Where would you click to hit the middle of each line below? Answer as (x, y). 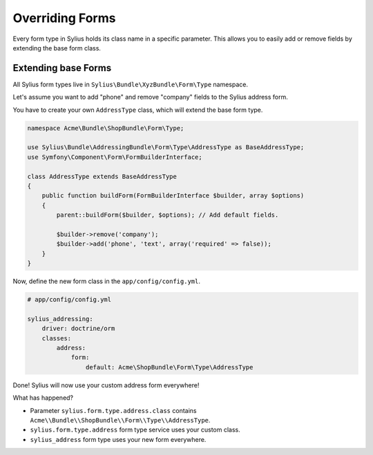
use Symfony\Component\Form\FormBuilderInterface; (115, 157)
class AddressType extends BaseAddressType (102, 176)
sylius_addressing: (60, 319)
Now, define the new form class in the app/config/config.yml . (106, 281)
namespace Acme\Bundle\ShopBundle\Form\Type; (106, 128)
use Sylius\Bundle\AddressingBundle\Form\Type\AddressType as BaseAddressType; (166, 147)
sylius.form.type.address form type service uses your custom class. (135, 430)
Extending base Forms (62, 68)
